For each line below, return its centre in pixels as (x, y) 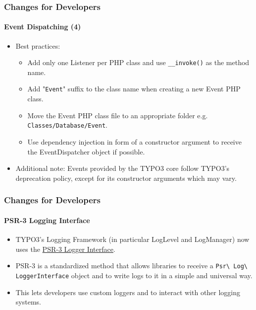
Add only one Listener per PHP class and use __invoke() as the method (138, 62)
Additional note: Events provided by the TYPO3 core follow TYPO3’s (123, 168)
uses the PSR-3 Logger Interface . (65, 249)
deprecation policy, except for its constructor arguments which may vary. (126, 178)
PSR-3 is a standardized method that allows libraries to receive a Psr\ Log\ (131, 266)
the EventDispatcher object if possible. (86, 151)
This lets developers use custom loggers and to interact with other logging (128, 292)
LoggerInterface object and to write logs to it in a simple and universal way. (134, 275)
